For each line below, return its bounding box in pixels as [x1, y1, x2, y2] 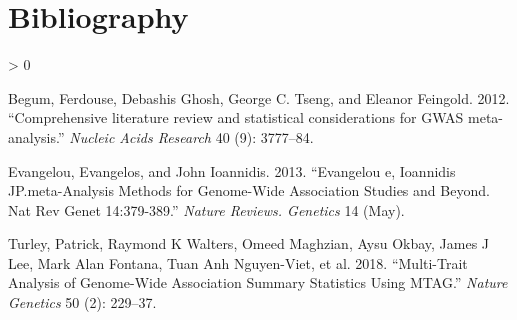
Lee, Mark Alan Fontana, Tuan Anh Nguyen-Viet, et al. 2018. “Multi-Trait [8, 252, 468, 273]
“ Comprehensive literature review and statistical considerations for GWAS [8, 107, 464, 128]
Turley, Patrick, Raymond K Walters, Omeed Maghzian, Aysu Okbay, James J [8, 233, 490, 254]
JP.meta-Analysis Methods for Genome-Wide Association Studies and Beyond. [8, 180, 490, 201]
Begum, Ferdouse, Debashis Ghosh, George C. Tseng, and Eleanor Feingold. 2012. [8, 87, 510, 108]
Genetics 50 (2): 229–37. [8, 292, 157, 313]
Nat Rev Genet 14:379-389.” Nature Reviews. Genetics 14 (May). [8, 199, 405, 220]
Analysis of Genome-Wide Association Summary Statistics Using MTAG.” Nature [8, 272, 508, 293]
